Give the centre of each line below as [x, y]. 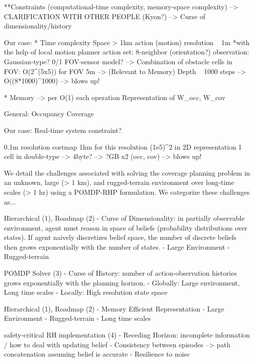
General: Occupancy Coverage [49, 114]
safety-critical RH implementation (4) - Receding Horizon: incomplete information [127, 335]
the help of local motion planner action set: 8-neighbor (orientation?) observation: [127, 52]
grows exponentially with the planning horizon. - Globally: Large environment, [122, 282]
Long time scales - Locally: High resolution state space [86, 292]
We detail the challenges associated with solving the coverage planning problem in [127, 172]
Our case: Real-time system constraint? [63, 130]
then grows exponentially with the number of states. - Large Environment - [117, 246]
